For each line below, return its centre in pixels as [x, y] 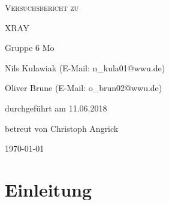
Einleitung [49, 189]
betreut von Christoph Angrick [62, 128]
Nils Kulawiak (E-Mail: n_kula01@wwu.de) [85, 67]
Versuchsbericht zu [42, 7]
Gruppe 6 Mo [30, 48]
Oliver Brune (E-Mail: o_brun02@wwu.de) [84, 88]
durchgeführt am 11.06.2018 [56, 108]
